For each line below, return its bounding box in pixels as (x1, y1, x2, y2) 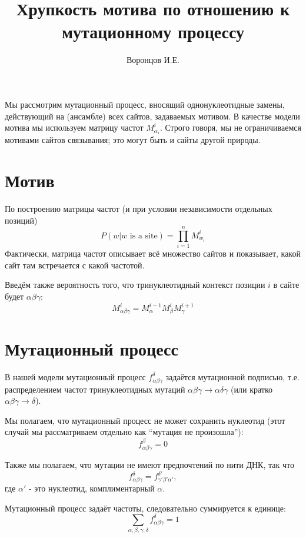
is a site (129, 231, 158, 240)
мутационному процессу (61, 19, 245, 44)
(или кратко (231, 383, 273, 395)
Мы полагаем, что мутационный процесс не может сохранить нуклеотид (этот (5, 414, 285, 426)
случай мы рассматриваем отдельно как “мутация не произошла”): (5, 426, 244, 438)
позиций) (5, 214, 38, 226)
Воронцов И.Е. (126, 54, 180, 66)
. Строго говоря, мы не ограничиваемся (159, 121, 301, 134)
